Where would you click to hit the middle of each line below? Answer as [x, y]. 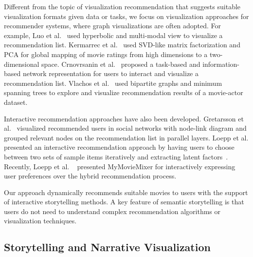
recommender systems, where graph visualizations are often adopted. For [113, 26]
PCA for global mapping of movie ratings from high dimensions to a [106, 54]
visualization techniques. [40, 221]
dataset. [16, 102]
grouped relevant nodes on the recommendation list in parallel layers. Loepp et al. [126, 137]
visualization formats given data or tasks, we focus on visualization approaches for [126, 16]
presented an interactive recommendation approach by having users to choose [119, 147]
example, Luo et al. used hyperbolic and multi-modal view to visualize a [113, 35]
